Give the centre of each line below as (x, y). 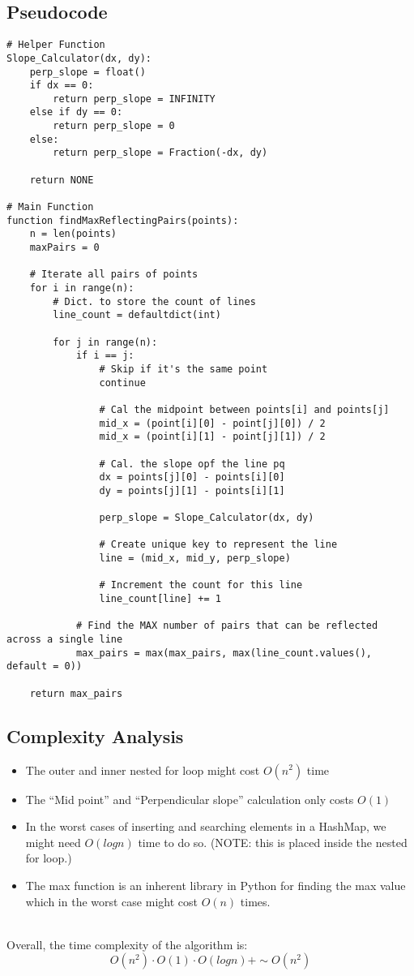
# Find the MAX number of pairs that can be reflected (227, 626)
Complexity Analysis (95, 735)
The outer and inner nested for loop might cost (143, 770)
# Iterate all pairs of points (114, 275)
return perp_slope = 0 (114, 126)
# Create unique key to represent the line (218, 545)
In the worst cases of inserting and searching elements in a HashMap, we (206, 826)
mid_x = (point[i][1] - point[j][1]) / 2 (212, 437)
